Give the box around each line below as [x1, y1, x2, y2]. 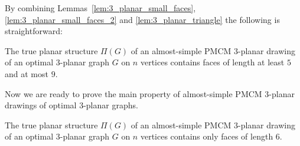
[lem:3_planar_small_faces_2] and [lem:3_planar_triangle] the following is [5, 13, 280, 25]
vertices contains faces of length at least [140, 56, 285, 68]
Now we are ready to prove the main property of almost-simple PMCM [5, 87, 262, 99]
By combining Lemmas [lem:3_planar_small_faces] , [5, 2, 196, 14]
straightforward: [5, 25, 63, 37]
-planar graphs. [83, 99, 138, 111]
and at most [5, 67, 48, 79]
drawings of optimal [5, 99, 77, 111]
